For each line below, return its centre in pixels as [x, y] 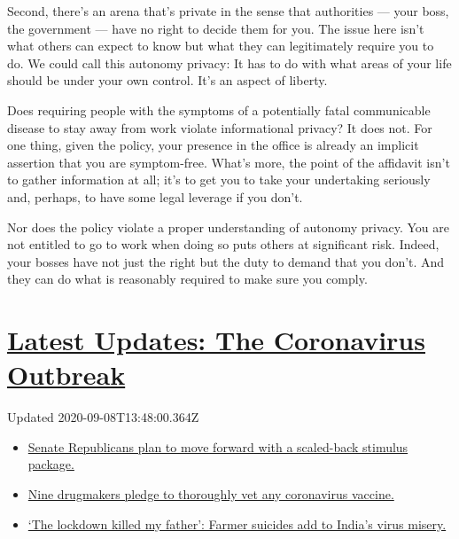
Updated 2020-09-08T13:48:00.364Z [103, 417]
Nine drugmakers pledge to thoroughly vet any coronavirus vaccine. [211, 494]
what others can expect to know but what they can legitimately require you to [221, 46]
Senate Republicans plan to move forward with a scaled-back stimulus [218, 446]
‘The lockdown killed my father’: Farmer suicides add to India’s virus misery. [237, 523]
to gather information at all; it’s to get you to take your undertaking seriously [219, 180]
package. [51, 464]
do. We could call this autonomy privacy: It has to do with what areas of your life [229, 62]
